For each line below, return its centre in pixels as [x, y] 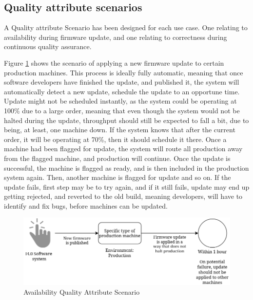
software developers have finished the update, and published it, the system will [122, 82]
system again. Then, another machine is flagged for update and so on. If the [117, 177]
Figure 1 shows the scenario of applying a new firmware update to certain [114, 62]
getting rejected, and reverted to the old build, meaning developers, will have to [123, 196]
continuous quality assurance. [48, 46]
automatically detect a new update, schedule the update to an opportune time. [122, 91]
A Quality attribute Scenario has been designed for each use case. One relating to [126, 27]
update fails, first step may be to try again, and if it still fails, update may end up [127, 186]
